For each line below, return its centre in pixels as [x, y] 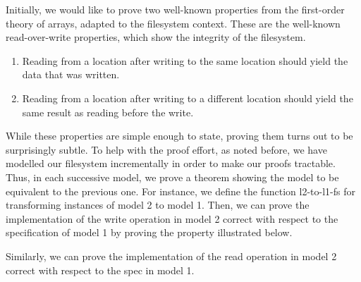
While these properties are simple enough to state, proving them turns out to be [179, 136]
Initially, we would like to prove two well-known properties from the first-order [175, 9]
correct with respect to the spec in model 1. [100, 270]
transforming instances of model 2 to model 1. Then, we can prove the [158, 205]
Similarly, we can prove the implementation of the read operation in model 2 [171, 256]
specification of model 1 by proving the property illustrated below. [149, 232]
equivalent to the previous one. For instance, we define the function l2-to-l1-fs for [180, 191]
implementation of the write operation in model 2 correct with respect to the [172, 218]
